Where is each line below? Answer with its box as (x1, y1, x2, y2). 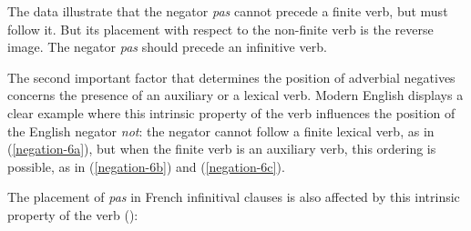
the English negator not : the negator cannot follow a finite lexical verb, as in (7, 121, 435, 140)
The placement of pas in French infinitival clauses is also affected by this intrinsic (7, 187, 460, 206)
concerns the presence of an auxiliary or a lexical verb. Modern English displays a (7, 85, 464, 105)
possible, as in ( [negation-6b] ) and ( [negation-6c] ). (7, 156, 285, 176)
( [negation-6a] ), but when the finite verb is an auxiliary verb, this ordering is (7, 139, 436, 158)
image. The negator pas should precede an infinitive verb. (7, 37, 327, 56)
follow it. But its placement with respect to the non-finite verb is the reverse (7, 19, 434, 38)
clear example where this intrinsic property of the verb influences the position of (7, 103, 456, 122)
